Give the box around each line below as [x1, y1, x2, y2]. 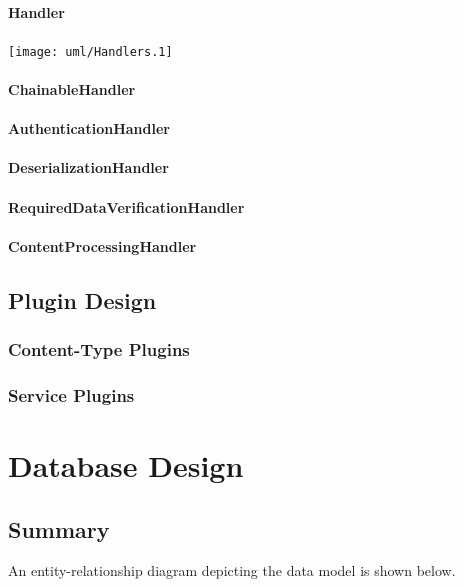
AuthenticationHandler [8, 118, 170, 139]
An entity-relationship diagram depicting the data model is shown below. [8, 560, 456, 581]
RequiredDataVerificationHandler [8, 196, 245, 217]
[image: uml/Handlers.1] [8, 44, 173, 59]
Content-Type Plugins [8, 337, 190, 362]
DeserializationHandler [8, 157, 169, 178]
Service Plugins [8, 382, 135, 407]
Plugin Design [8, 284, 157, 315]
